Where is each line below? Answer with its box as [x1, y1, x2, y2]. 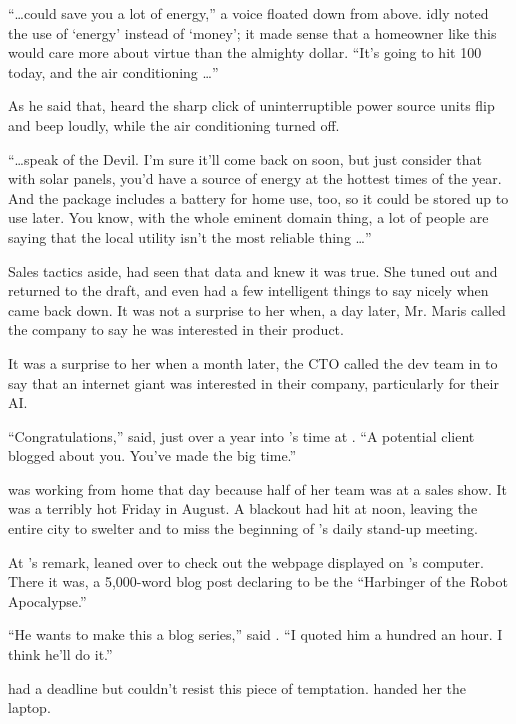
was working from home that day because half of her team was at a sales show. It [8, 478, 508, 499]
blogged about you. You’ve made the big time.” [8, 445, 297, 466]
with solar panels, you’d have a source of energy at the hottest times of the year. [8, 168, 502, 189]
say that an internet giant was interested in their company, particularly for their [8, 372, 499, 393]
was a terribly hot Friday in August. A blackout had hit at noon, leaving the [8, 498, 478, 519]
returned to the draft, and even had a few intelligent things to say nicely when [8, 280, 489, 301]
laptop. [8, 697, 51, 718]
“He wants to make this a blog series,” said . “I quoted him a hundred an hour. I [8, 624, 503, 645]
